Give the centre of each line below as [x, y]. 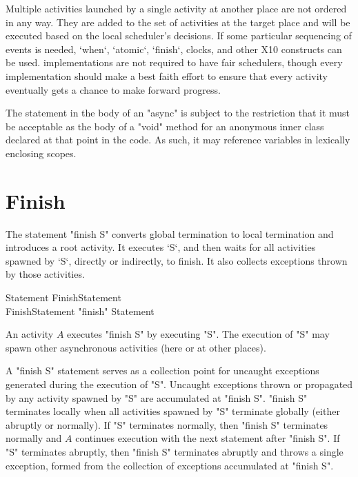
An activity [30, 334]
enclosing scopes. [41, 153]
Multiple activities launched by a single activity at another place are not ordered [176, 8]
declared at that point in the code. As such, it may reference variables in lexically [178, 140]
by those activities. [45, 274]
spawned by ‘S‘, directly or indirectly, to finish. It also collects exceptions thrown [177, 260]
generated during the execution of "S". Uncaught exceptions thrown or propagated [179, 384]
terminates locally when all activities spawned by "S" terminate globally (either [173, 411]
